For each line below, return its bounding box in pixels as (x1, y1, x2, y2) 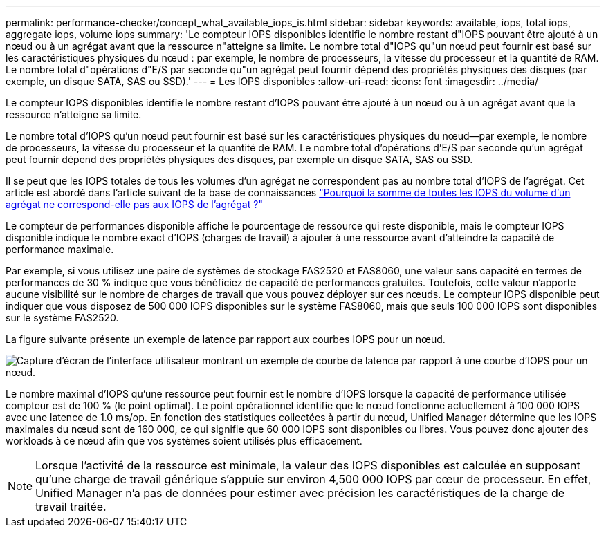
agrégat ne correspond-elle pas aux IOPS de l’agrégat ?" (6, 198, 263, 210)
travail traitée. (35, 500, 107, 514)
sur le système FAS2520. (6, 312, 119, 324)
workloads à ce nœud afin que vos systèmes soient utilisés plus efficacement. (6, 435, 362, 447)
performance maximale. (6, 243, 114, 255)
